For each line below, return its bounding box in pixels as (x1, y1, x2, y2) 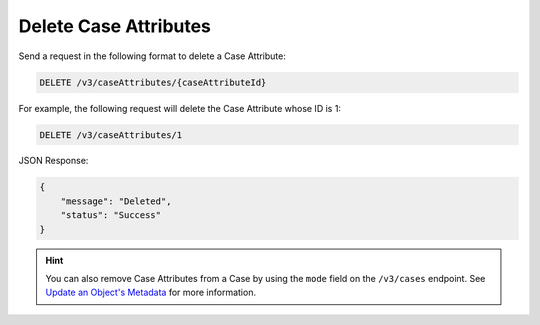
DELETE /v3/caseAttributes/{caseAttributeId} (39, 76, 267, 88)
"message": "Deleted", (60, 195, 172, 207)
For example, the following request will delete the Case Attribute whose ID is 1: (18, 102, 342, 114)
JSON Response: (18, 155, 89, 167)
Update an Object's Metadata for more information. (45, 286, 257, 299)
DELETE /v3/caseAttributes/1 (39, 129, 183, 140)
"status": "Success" (60, 210, 162, 221)
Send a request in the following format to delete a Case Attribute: (18, 50, 287, 62)
